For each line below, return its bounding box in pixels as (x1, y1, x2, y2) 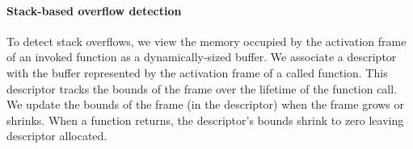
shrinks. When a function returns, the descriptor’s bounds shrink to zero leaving (6, 111, 404, 128)
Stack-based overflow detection (6, 2, 182, 19)
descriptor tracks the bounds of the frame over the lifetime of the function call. (6, 80, 398, 97)
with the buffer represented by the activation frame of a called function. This (6, 64, 388, 81)
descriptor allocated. (6, 127, 107, 144)
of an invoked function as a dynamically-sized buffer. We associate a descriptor (6, 48, 397, 65)
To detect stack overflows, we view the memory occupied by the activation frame (6, 32, 407, 49)
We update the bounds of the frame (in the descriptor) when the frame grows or (6, 96, 405, 113)
